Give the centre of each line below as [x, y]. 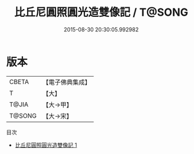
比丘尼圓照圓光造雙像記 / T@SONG [101, 12]
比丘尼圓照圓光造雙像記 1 [46, 145]
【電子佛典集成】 [67, 82]
